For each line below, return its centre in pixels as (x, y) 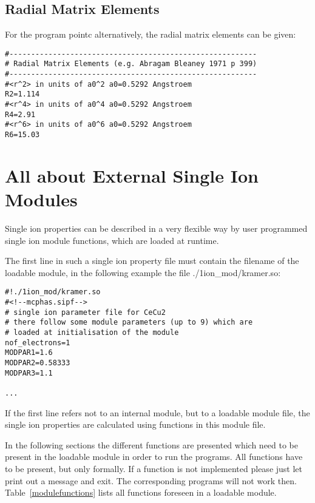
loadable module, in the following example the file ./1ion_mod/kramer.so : (143, 272)
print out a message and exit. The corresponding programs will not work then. (151, 480)
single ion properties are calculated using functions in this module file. (135, 424)
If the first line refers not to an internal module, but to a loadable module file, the (157, 412)
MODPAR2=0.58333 (38, 363)
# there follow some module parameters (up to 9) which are (129, 322)
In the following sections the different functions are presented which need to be (152, 444)
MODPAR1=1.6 (29, 353)
